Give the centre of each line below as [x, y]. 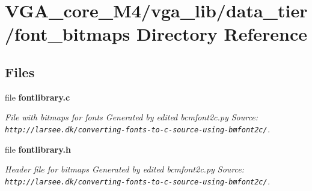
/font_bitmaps [68, 34]
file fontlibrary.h [38, 149]
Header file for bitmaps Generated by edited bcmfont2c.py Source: [125, 169]
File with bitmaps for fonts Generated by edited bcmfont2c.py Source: [131, 117]
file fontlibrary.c [38, 97]
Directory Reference [222, 34]
